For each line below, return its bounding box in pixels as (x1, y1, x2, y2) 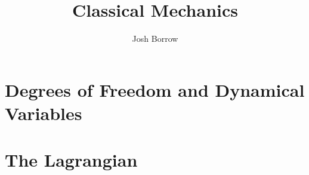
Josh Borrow (132, 32, 178, 45)
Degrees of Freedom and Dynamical (5, 77, 305, 102)
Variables (5, 100, 82, 125)
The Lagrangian (5, 148, 138, 172)
